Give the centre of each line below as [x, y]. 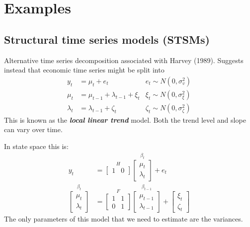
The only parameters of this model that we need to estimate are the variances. [124, 219]
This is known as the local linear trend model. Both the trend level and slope [125, 119]
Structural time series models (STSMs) [107, 39]
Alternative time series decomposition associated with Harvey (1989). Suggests [124, 60]
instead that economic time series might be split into [84, 70]
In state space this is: [36, 146]
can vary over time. [33, 129]
